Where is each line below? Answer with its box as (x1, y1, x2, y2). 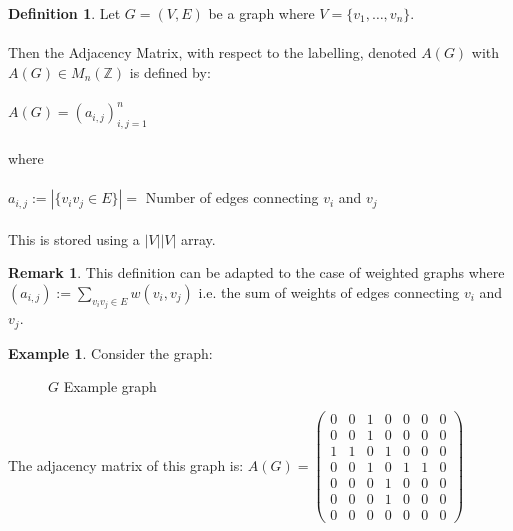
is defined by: (129, 61, 211, 82)
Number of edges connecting (145, 187, 319, 208)
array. (181, 228, 216, 249)
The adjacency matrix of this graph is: (8, 454, 244, 475)
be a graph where (208, 3, 315, 23)
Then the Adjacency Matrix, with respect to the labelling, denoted (8, 42, 417, 63)
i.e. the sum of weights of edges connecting (198, 281, 460, 302)
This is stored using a (8, 228, 140, 249)
